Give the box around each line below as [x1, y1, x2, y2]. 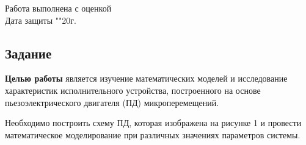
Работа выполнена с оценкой [5, 2, 112, 14]
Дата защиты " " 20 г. [5, 13, 76, 26]
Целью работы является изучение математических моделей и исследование [5, 72, 288, 85]
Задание [5, 43, 52, 62]
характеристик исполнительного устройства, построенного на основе [5, 83, 261, 96]
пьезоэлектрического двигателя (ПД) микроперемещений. [5, 96, 219, 108]
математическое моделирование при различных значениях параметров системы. [5, 128, 301, 141]
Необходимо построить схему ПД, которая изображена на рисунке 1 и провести [5, 116, 302, 129]
